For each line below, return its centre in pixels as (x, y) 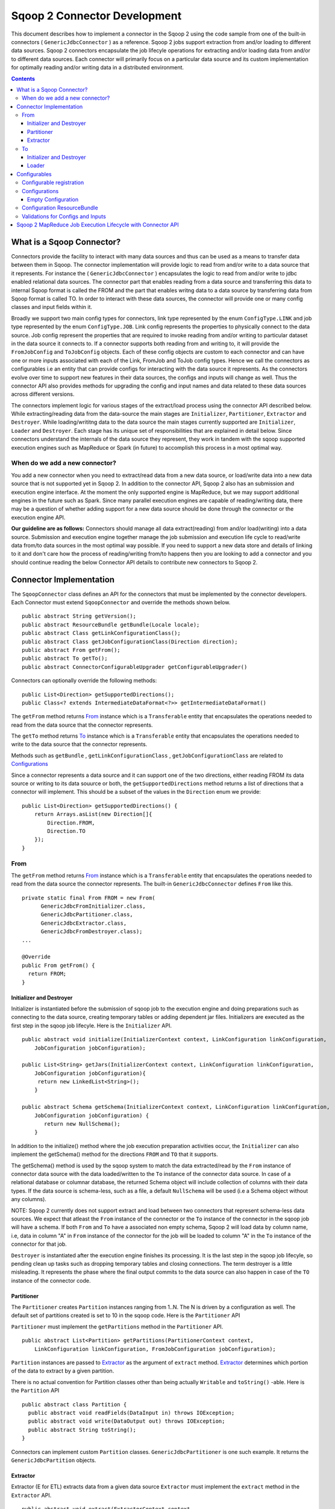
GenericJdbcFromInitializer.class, (93, 906)
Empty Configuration (53, 199)
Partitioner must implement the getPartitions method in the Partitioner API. (117, 1326)
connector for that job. (39, 1244)
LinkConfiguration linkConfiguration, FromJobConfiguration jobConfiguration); (155, 1349)
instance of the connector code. (51, 1280)
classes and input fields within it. (52, 307)
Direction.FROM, (71, 823)
